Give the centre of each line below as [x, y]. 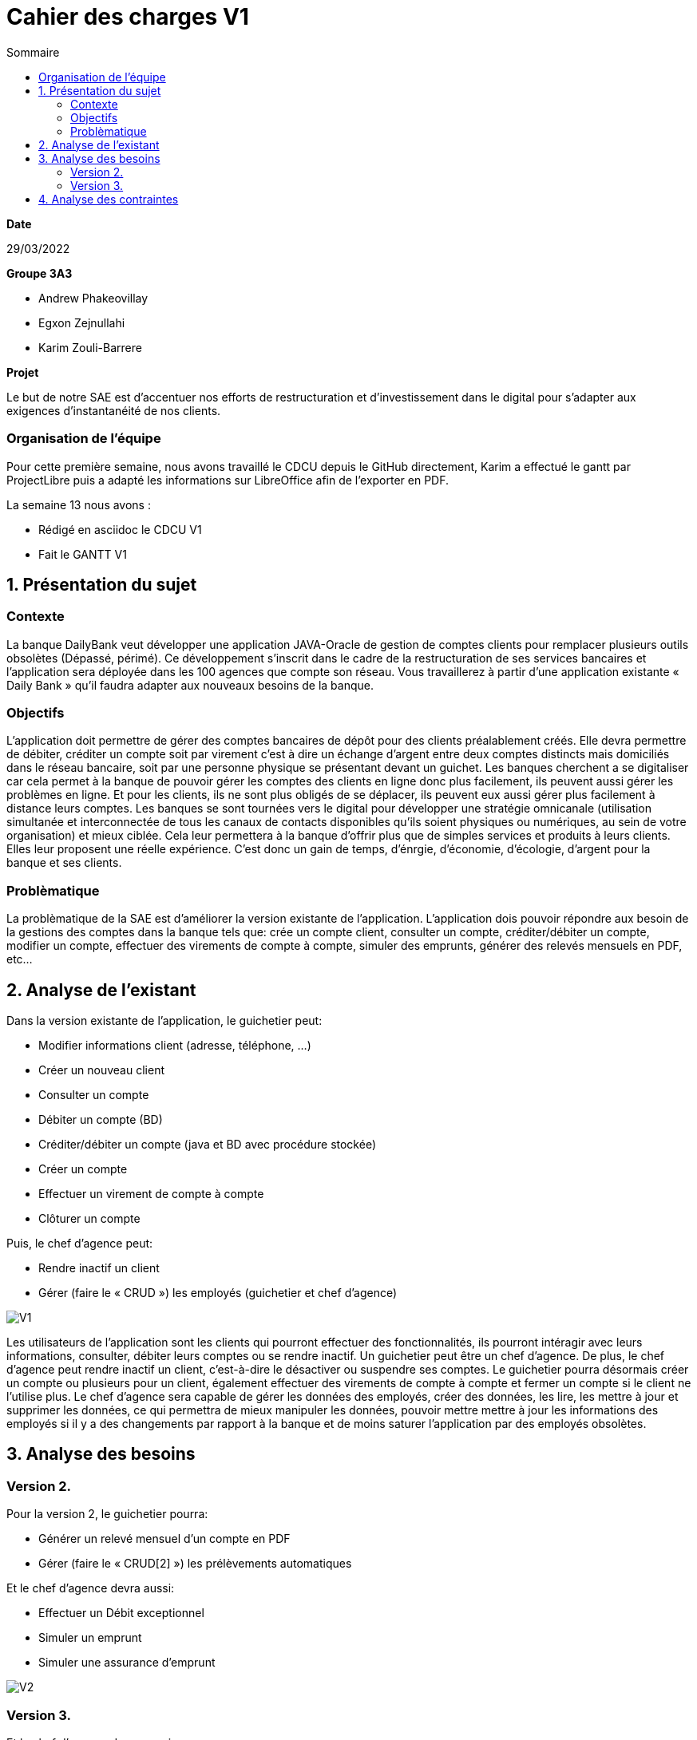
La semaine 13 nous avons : [79, 504]
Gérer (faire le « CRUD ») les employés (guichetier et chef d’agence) [218, 1293]
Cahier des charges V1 [128, 17]
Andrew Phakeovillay [93, 298]
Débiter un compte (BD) [101, 1120]
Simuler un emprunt [90, 1638]
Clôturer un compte [89, 1219]
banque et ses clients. [64, 863]
